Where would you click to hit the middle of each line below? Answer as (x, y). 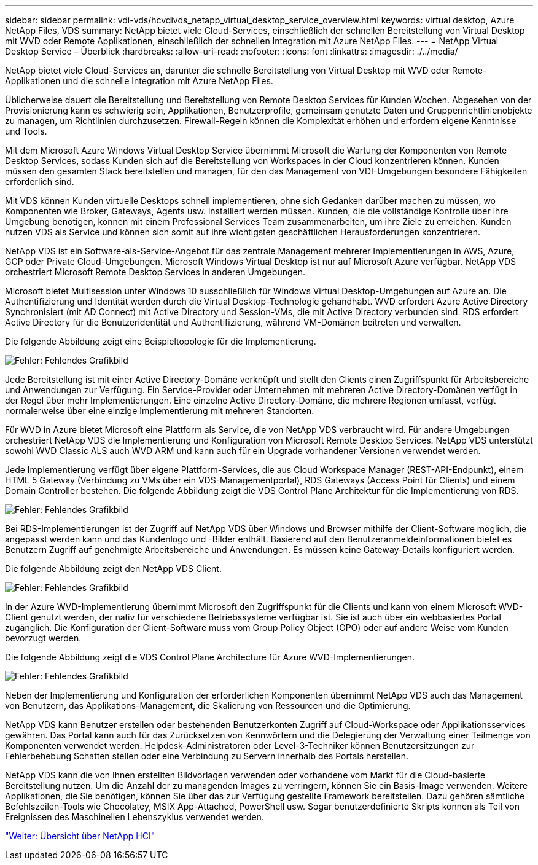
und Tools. (26, 131)
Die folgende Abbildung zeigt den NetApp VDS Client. (113, 569)
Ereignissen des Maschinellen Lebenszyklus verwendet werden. (134, 817)
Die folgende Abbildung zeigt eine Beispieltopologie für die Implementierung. (161, 341)
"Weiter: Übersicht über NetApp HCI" (80, 836)
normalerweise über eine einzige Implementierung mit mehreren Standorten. (160, 411)
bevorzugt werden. (43, 638)
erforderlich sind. (40, 182)
